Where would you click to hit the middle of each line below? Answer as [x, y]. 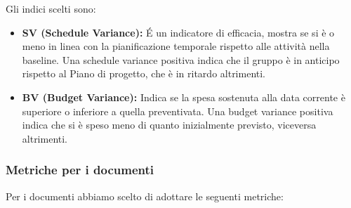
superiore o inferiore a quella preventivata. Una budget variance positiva [178, 111]
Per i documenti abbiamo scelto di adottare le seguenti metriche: [145, 196]
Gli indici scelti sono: [51, 8]
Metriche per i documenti [80, 170]
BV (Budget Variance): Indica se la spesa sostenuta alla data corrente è [184, 97]
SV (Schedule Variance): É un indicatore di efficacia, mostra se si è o [178, 32]
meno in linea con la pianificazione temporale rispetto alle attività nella [176, 46]
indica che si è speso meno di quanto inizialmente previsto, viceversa [169, 125]
